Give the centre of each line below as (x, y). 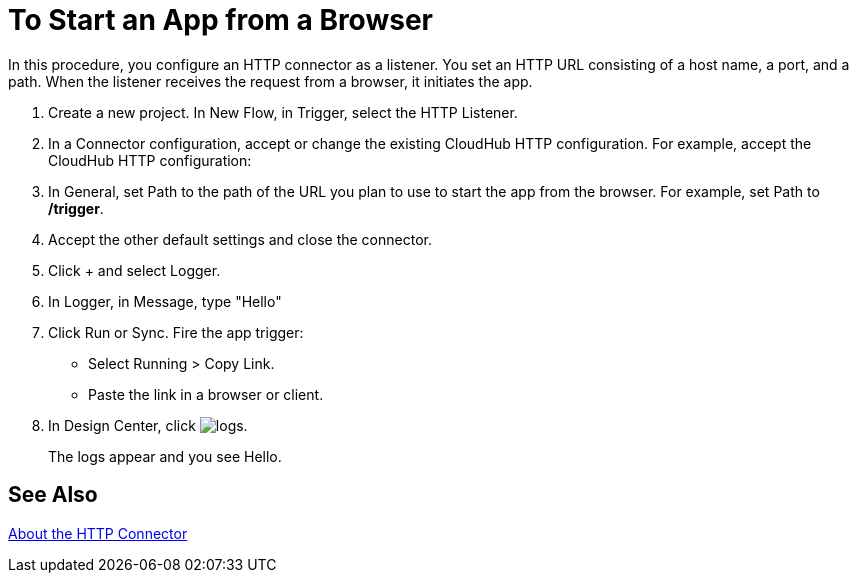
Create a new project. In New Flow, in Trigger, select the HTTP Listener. (283, 112)
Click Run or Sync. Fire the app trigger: (176, 332)
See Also (53, 495)
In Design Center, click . (148, 425)
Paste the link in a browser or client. (206, 394)
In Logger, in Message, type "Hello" (165, 301)
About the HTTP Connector (98, 533)
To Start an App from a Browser (220, 20)
